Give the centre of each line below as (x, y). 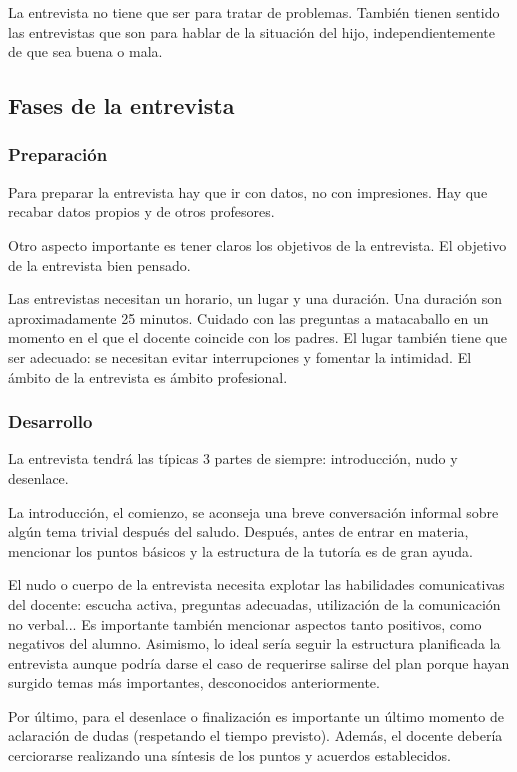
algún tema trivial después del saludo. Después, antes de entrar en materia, (238, 531)
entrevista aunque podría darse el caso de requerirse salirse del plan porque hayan (259, 662)
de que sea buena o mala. (85, 51)
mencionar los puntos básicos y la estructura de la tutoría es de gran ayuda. (240, 550)
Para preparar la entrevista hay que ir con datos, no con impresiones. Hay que (248, 191)
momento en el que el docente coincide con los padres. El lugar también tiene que (257, 337)
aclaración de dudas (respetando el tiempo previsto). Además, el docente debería (255, 735)
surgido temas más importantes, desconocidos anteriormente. (194, 682)
